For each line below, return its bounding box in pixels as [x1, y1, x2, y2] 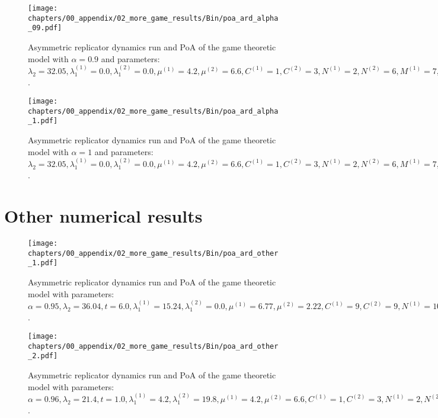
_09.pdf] [28, 24, 62, 33]
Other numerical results [4, 204, 203, 228]
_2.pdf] [28, 352, 58, 361]
